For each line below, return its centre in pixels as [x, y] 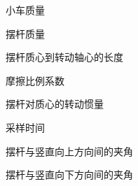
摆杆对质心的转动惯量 [55, 104]
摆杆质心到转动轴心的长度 [64, 57]
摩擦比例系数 [35, 80]
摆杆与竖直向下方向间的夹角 [69, 174]
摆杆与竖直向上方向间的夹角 [69, 151]
